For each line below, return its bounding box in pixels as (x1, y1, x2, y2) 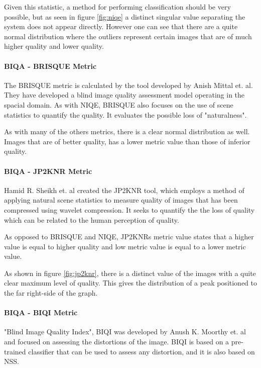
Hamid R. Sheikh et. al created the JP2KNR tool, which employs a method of (4, 185, 244, 195)
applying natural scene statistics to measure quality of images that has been (4, 195, 238, 205)
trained (4, 346, 26, 356)
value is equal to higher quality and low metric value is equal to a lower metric (4, 241, 246, 251)
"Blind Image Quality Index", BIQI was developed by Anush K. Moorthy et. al (4, 326, 246, 337)
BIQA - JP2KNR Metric (4, 165, 92, 176)
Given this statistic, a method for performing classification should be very (4, 2, 231, 12)
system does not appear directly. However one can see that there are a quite (4, 21, 238, 32)
